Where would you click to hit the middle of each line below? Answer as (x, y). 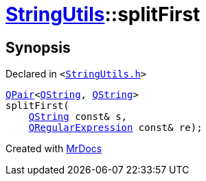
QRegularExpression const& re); (115, 128)
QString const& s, (78, 117)
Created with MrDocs (54, 149)
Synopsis (38, 47)
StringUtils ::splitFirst (103, 14)
